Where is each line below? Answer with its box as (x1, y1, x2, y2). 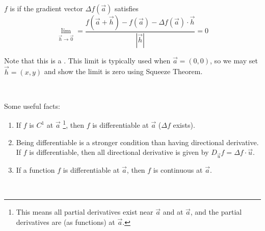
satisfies (114, 3, 139, 13)
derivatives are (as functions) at (16, 216, 115, 227)
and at (163, 206, 183, 217)
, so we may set (210, 55, 258, 65)
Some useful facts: (4, 100, 60, 111)
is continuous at (153, 165, 203, 175)
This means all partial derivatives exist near (16, 206, 153, 217)
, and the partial (190, 206, 242, 217)
